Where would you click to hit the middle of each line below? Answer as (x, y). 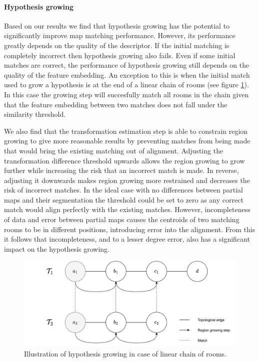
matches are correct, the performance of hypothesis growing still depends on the (127, 65)
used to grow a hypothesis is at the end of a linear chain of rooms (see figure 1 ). (126, 84)
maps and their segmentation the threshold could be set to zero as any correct (124, 199)
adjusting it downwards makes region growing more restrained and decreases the (127, 180)
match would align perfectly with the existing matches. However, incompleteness (127, 209)
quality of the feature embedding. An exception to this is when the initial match (127, 74)
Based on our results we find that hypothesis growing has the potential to (117, 25)
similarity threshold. (35, 114)
